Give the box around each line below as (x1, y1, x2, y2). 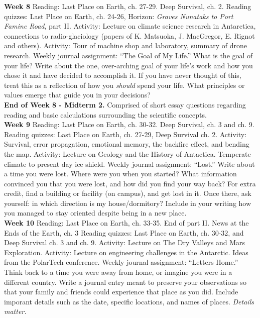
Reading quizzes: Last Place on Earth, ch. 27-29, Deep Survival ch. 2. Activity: (4, 129, 247, 139)
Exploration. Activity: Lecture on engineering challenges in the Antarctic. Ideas (4, 247, 248, 257)
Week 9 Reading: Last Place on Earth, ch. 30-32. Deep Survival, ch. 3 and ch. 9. (4, 119, 254, 130)
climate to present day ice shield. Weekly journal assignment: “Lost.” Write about (4, 158, 255, 169)
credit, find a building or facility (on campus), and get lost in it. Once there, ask (4, 188, 251, 198)
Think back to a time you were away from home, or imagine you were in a (4, 267, 232, 277)
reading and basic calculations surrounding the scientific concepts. (4, 109, 207, 120)
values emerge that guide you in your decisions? (4, 89, 151, 100)
